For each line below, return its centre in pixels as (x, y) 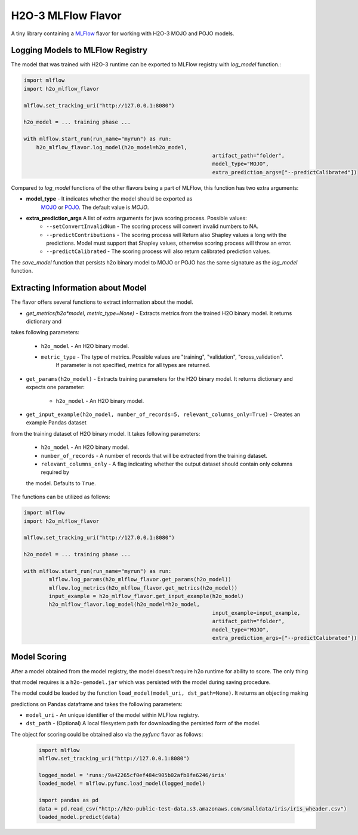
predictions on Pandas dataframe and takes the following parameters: (97, 704)
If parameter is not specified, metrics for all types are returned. (133, 365)
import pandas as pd (68, 800)
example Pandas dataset (56, 423)
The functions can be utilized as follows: (61, 497)
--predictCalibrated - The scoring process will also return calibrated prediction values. (158, 251)
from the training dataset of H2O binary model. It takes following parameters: (106, 433)
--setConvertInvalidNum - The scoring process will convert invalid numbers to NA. (152, 226)
